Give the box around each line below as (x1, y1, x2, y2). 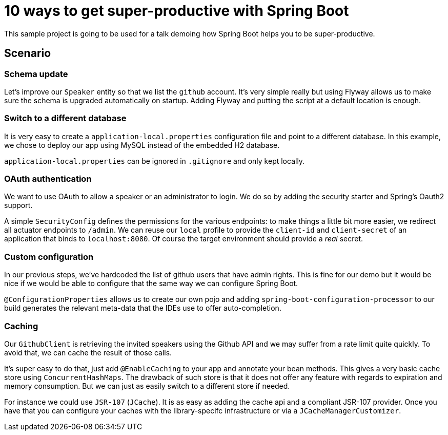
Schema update (4, 68, 68, 79)
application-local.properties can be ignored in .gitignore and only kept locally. (4, 156, 305, 165)
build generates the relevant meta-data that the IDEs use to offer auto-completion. (4, 304, 281, 313)
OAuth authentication (4, 174, 92, 184)
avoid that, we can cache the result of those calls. (4, 348, 172, 357)
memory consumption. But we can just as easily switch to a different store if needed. (4, 381, 290, 390)
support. (4, 201, 33, 210)
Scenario (4, 47, 51, 60)
